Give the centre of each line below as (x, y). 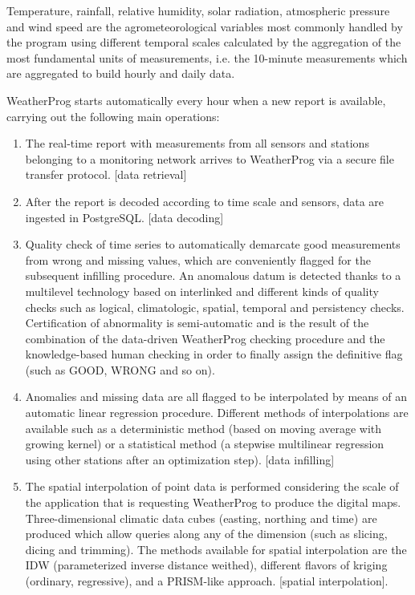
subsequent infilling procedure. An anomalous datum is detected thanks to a (213, 275)
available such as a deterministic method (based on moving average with (203, 428)
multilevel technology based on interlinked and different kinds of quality (202, 291)
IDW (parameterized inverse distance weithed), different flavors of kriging (206, 565)
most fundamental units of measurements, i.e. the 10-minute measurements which (207, 57)
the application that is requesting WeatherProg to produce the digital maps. (213, 502)
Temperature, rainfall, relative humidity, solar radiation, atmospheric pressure (198, 10)
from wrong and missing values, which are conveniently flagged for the (198, 259)
